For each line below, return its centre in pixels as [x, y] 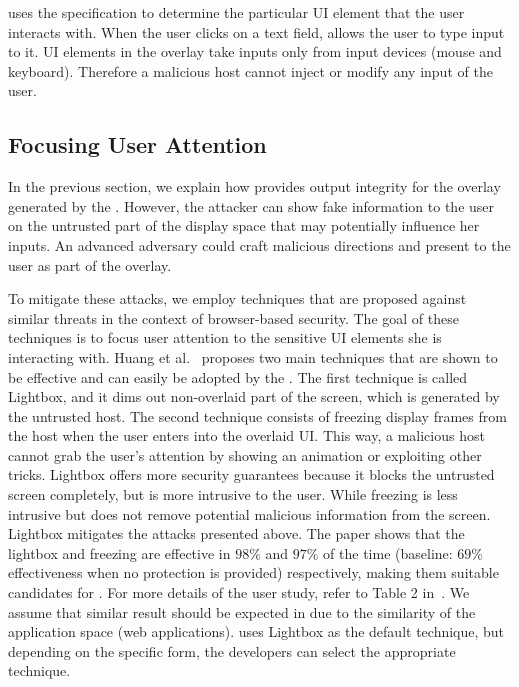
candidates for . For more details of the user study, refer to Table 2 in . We [239, 592]
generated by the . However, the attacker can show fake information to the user [251, 205]
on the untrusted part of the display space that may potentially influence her [244, 225]
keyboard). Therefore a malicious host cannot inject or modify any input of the [250, 70]
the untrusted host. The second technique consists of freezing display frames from [257, 415]
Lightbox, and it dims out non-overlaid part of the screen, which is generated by [254, 396]
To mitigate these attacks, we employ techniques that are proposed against [237, 298]
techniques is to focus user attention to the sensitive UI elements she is [225, 337]
